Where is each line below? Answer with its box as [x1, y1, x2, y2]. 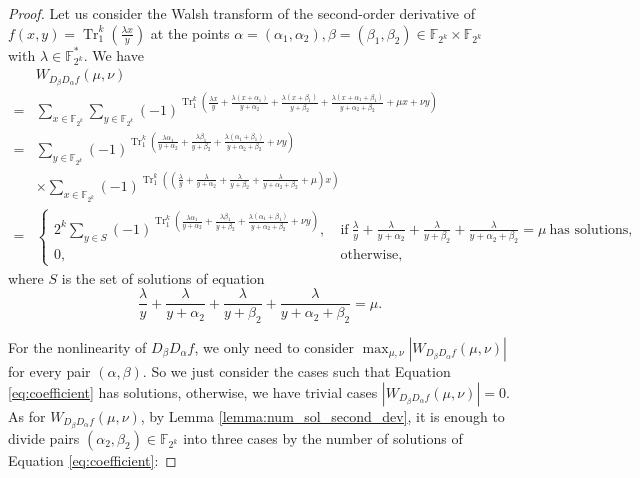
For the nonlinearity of [8, 336, 147, 357]
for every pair [8, 360, 91, 381]
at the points [150, 22, 230, 43]
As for [8, 405, 46, 426]
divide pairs [8, 427, 80, 448]
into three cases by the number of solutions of [183, 427, 463, 448]
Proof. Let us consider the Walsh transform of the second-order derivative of [8, 3, 476, 23]
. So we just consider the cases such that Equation [142, 360, 451, 381]
